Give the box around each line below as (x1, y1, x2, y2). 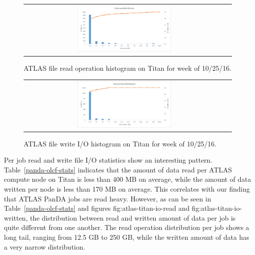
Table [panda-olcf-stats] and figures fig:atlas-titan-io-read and (4, 203, 190, 213)
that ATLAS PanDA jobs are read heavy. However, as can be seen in (4, 193, 211, 203)
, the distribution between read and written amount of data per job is (26, 212, 236, 223)
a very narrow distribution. (4, 241, 85, 252)
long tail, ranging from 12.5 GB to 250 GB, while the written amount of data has (4, 231, 249, 242)
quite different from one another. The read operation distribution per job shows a (4, 222, 250, 232)
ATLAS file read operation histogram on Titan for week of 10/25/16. (24, 62, 231, 73)
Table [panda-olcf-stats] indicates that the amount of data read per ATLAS (4, 164, 232, 174)
